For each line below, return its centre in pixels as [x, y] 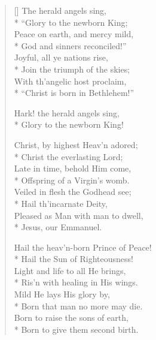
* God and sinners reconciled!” [70, 45]
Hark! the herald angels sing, [67, 112]
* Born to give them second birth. [76, 329]
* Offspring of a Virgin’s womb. [72, 180]
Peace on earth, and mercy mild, [74, 34]
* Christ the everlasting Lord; [68, 156]
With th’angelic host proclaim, [70, 81]
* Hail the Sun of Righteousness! [74, 259]
